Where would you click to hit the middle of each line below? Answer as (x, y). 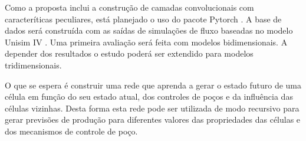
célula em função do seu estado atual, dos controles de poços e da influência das (149, 96)
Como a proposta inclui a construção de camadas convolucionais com (129, 7)
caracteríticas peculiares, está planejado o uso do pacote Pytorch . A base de (143, 19)
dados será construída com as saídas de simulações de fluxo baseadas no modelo (149, 30)
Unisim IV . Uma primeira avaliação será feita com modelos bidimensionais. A (146, 42)
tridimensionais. (33, 65)
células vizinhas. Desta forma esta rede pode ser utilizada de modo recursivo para (152, 108)
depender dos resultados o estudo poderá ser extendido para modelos (129, 53)
